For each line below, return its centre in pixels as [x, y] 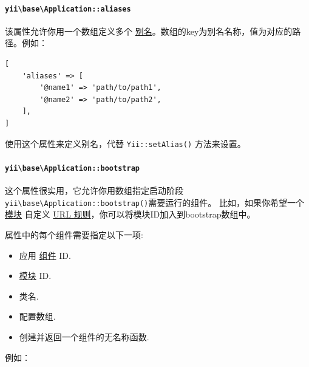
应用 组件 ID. [45, 255]
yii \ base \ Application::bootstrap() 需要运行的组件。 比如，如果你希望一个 [154, 202]
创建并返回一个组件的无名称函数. [84, 336]
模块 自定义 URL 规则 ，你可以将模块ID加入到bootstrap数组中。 [130, 214]
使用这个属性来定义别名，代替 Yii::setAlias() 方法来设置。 [125, 143]
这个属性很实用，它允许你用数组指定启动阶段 [94, 190]
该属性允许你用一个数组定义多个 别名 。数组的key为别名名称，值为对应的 [149, 31]
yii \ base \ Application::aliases [68, 9]
